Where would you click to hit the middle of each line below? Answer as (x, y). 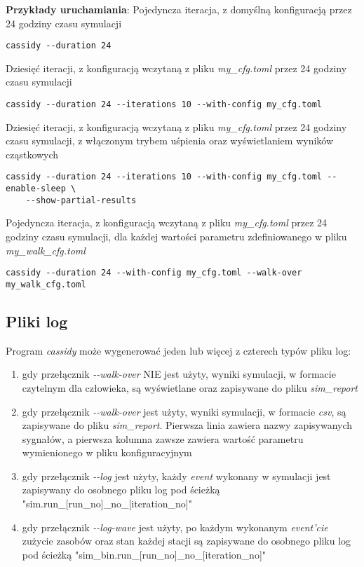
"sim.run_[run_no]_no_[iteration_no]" (107, 504)
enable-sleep (36, 189)
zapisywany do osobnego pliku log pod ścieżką (121, 490)
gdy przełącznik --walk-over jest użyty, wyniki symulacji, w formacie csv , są (184, 411)
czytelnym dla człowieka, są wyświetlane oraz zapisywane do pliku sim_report (190, 387)
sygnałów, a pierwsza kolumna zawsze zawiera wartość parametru (163, 438)
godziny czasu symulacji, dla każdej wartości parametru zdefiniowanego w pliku (176, 237)
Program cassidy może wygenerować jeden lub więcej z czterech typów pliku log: (178, 350)
